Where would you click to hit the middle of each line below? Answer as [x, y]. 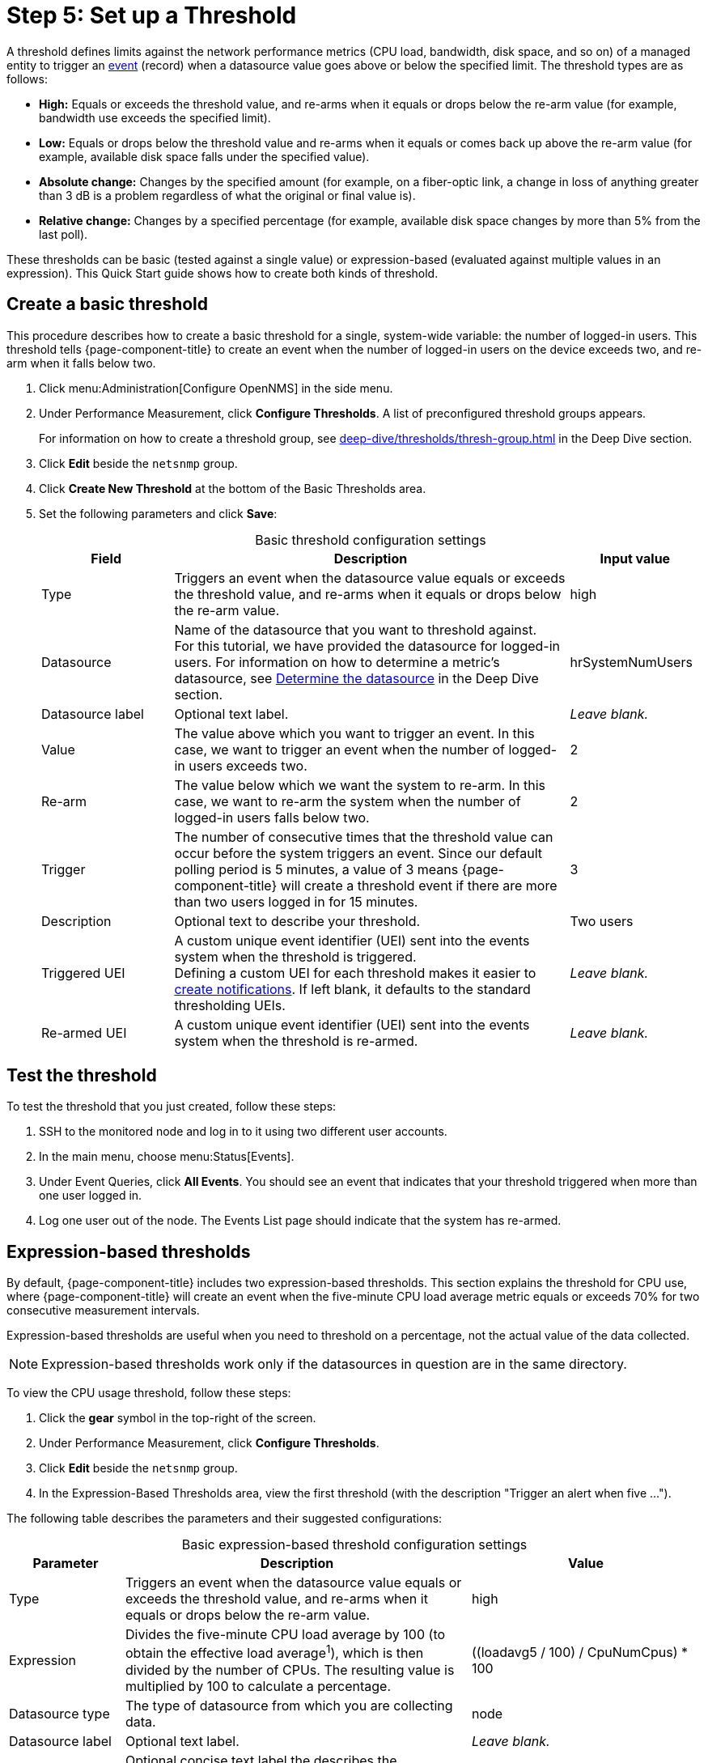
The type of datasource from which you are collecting [289, 1705]
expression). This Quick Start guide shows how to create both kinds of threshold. [223, 273]
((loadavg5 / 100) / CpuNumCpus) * [580, 1652]
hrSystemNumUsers [631, 662]
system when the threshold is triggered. [295, 956]
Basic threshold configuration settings [371, 540]
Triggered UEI [83, 973]
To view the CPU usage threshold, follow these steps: [149, 1393]
